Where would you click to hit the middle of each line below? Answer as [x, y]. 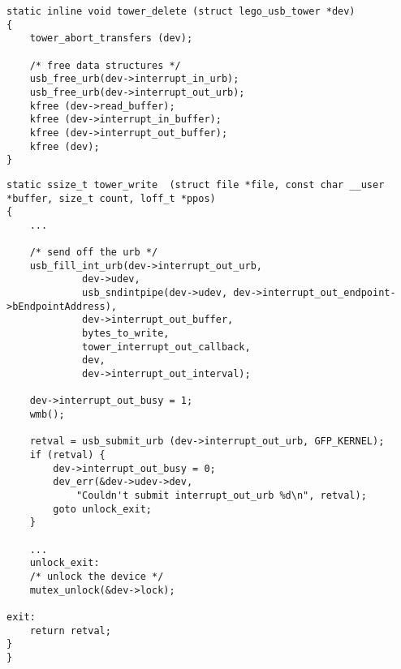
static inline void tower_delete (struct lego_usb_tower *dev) [181, 11]
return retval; [70, 630]
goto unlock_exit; [102, 509]
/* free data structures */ [105, 65]
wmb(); [47, 415]
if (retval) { [67, 455]
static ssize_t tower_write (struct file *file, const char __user [196, 184]
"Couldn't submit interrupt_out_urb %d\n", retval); [221, 495]
